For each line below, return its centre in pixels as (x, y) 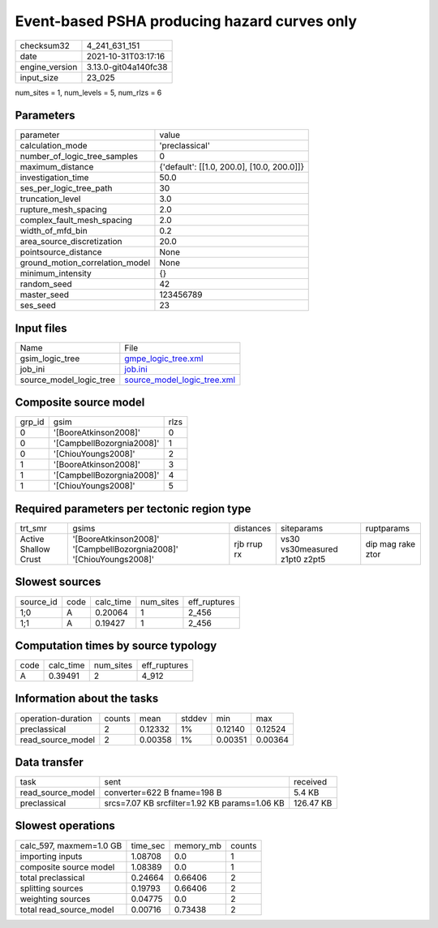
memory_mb (198, 845)
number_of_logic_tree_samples (79, 157)
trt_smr (34, 528)
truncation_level (50, 199)
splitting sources (52, 888)
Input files (41, 328)
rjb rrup (248, 544)
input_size (39, 77)
